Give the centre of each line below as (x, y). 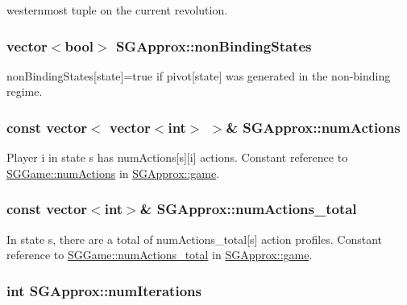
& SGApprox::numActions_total (248, 209)
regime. (25, 91)
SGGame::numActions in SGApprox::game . (113, 173)
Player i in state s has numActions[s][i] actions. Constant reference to (177, 157)
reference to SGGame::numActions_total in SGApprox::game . (160, 255)
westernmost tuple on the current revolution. (117, 10)
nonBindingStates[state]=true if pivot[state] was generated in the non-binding (199, 75)
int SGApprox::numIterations (104, 290)
